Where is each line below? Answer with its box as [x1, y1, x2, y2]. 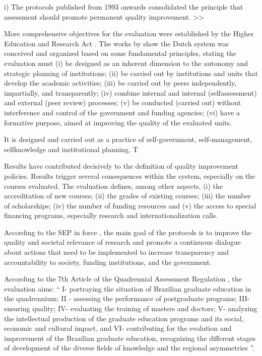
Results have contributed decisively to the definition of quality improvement [4, 161, 239, 171]
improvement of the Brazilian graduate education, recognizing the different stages [4, 332, 256, 343]
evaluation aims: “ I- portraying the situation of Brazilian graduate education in [4, 283, 251, 294]
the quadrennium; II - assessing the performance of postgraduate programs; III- [4, 293, 250, 304]
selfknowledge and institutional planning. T [4, 144, 138, 154]
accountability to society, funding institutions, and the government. [4, 256, 212, 267]
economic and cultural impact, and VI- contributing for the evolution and [4, 323, 232, 333]
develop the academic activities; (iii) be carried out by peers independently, [4, 78, 237, 88]
